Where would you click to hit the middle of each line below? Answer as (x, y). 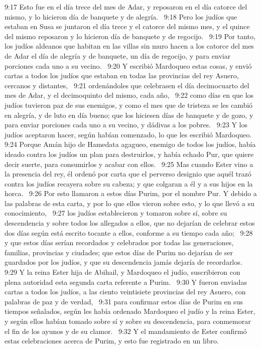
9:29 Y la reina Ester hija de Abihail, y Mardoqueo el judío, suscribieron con (122, 272)
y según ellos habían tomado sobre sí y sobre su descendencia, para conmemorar (128, 321)
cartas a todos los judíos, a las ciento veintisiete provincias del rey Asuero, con (125, 292)
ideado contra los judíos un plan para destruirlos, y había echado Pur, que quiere (129, 154)
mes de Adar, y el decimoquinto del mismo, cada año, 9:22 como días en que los (129, 95)
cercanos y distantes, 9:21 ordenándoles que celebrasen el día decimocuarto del (127, 85)
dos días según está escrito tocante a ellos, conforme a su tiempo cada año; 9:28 (129, 232)
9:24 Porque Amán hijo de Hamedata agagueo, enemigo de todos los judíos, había (130, 144)
